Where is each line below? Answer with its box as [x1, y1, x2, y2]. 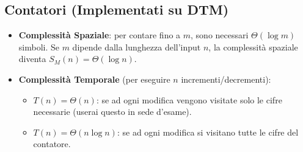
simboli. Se [18, 40, 59, 53]
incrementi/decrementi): [181, 72, 271, 85]
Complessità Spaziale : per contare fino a [18, 29, 181, 41]
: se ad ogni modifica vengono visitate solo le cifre [96, 93, 282, 106]
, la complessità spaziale [208, 40, 298, 53]
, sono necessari [191, 29, 249, 41]
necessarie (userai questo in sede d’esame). [33, 105, 192, 118]
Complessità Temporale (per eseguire [18, 72, 170, 85]
